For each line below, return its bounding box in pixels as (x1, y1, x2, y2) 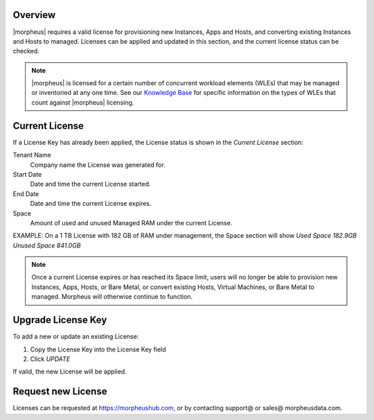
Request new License (12, 385, 107, 398)
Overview (12, 9, 56, 21)
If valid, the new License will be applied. (12, 367, 127, 376)
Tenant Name (12, 151, 51, 159)
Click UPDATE (30, 354, 71, 363)
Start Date (12, 170, 42, 178)
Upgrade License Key (12, 314, 107, 326)
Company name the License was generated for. (30, 160, 166, 169)
